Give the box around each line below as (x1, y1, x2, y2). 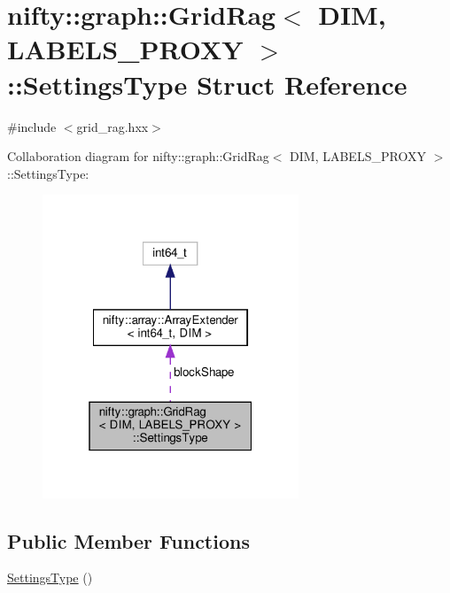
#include (7, 117, 57, 135)
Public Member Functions (7, 527, 250, 554)
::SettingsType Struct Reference (7, 65, 407, 102)
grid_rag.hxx (76, 117, 149, 135)
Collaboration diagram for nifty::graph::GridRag (7, 147, 269, 166)
